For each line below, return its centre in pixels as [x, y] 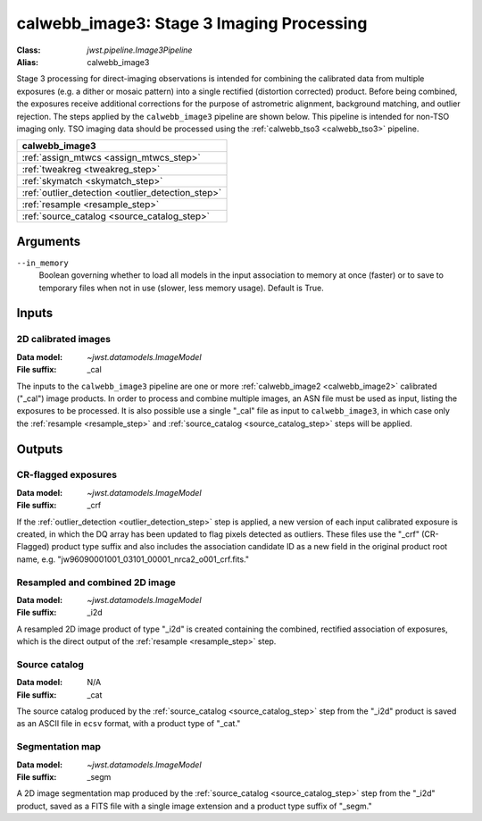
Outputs [40, 449]
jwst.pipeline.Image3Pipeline [140, 50]
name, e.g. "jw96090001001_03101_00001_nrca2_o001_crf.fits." [133, 559]
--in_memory [42, 263]
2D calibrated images [64, 339]
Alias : [28, 62]
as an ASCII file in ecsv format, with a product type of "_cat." [129, 724]
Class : [29, 50]
